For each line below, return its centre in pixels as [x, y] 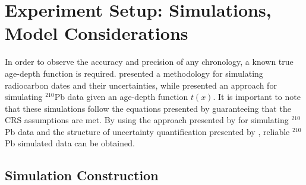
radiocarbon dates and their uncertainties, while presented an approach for [141, 85]
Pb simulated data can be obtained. [70, 143]
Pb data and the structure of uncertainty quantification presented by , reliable [147, 131]
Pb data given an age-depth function [121, 97]
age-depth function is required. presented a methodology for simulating [134, 73]
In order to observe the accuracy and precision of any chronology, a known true [149, 62]
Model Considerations [97, 33]
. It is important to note [257, 97]
